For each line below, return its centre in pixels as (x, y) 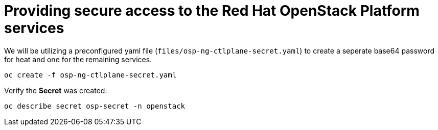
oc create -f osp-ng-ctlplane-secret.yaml (90, 75)
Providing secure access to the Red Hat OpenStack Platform (212, 11)
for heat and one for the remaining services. (78, 59)
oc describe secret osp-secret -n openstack (95, 106)
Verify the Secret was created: (56, 90)
